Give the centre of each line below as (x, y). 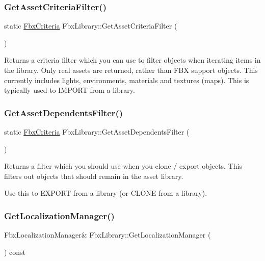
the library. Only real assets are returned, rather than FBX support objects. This (131, 70)
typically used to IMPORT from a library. (70, 90)
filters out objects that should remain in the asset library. (94, 176)
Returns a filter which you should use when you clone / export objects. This (123, 166)
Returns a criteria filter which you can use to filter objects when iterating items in (132, 60)
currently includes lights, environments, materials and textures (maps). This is (127, 80)
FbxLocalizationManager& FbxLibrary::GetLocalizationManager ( (108, 235)
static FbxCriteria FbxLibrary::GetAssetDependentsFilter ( (97, 132)
